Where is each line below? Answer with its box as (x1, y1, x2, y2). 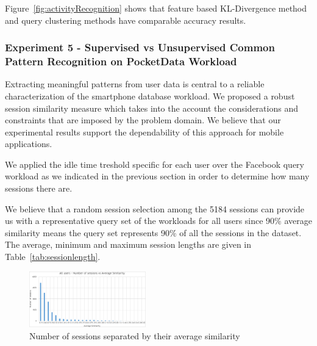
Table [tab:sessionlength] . (5, 250, 101, 263)
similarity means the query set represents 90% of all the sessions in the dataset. (5, 226, 302, 239)
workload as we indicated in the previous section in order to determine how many (5, 170, 310, 182)
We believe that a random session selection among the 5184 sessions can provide (5, 202, 305, 215)
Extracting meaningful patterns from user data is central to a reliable (5, 77, 265, 90)
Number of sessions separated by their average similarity (29, 329, 240, 342)
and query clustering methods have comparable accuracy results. (5, 13, 246, 26)
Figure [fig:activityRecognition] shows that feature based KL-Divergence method (5, 2, 307, 14)
